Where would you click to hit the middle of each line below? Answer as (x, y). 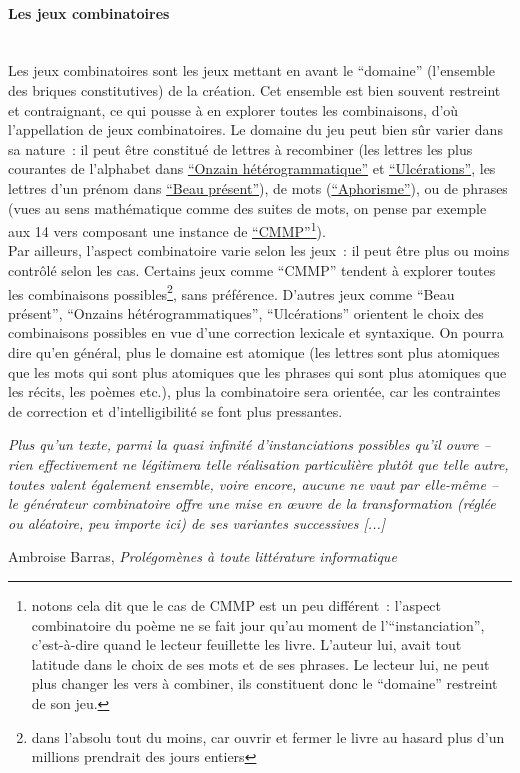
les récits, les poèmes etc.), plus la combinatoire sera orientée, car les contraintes (254, 391)
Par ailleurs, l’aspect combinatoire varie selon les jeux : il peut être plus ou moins (259, 250)
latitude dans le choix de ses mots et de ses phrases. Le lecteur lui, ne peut (260, 663)
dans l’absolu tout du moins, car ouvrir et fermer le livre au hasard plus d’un (268, 736)
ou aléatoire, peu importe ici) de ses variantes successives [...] (197, 522)
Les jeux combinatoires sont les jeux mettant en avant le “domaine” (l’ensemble (252, 70)
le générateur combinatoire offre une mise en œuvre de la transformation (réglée (252, 503)
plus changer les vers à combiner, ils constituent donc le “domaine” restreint (264, 683)
